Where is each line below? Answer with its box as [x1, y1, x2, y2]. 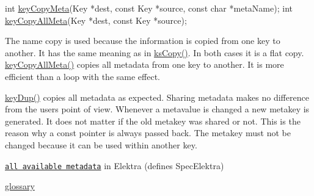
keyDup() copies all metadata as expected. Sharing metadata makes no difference [5, 90, 309, 103]
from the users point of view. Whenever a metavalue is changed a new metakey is [5, 103, 310, 115]
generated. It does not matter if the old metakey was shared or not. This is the [5, 114, 301, 127]
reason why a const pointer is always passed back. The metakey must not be [5, 126, 291, 139]
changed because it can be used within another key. [5, 138, 197, 151]
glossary [5, 180, 35, 192]
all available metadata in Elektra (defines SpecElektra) [5, 159, 224, 172]
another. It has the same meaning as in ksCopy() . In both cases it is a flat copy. [5, 46, 304, 59]
